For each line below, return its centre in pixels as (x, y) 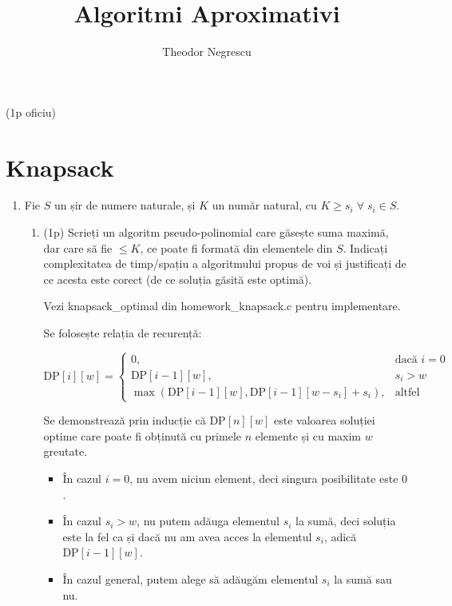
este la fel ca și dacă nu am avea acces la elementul (187, 536)
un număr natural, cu (264, 205)
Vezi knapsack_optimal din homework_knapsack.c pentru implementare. (222, 306)
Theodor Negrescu (207, 52)
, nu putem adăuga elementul (208, 521)
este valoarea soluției (325, 420)
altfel (407, 392)
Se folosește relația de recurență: (123, 333)
